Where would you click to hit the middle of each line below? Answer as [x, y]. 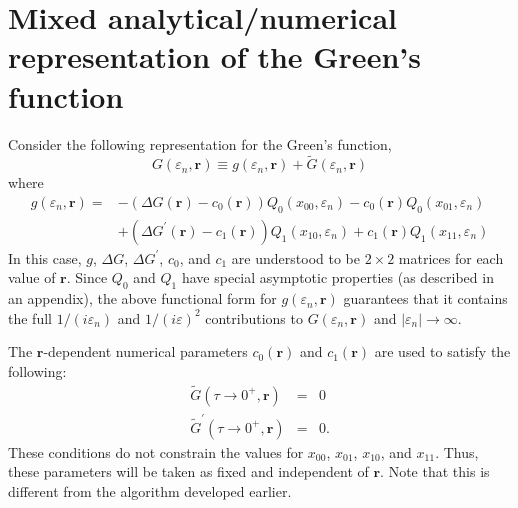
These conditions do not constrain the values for [156, 451]
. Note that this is [435, 471]
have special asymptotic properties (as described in [337, 277]
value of [32, 277]
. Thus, [457, 451]
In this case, [45, 257]
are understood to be [295, 257]
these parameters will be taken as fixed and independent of [188, 471]
